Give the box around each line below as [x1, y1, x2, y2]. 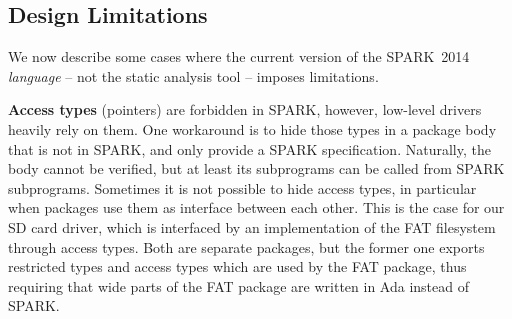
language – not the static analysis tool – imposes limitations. [8, 65, 379, 86]
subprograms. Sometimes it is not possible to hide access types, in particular [8, 177, 477, 198]
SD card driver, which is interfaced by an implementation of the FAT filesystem [8, 216, 496, 237]
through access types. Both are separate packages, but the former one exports [8, 236, 485, 257]
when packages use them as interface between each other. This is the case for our [8, 197, 505, 218]
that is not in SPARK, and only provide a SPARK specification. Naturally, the [8, 138, 491, 159]
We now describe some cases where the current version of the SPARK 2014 [8, 46, 470, 67]
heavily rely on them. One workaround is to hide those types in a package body [8, 118, 497, 139]
